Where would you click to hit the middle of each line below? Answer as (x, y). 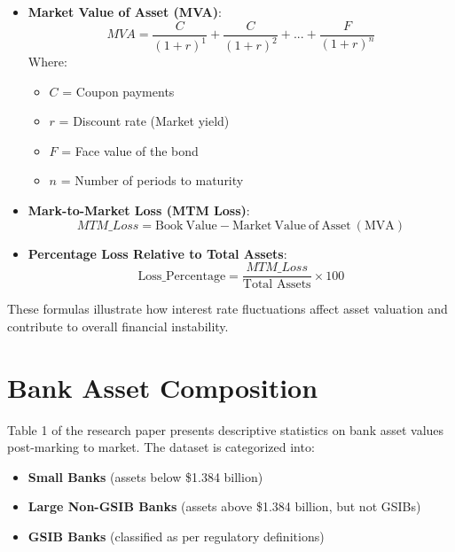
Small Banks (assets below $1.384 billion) (145, 476)
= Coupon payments (118, 91)
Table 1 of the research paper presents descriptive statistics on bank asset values (226, 429)
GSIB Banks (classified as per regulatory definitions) (176, 536)
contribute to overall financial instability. (118, 326)
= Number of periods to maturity (152, 180)
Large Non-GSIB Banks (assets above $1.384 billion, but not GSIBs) (224, 506)
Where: (47, 61)
